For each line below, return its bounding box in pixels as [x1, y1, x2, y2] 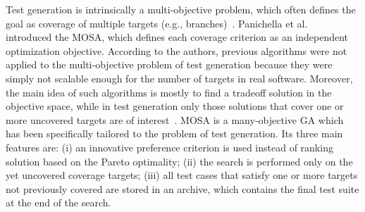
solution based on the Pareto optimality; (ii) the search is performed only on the [6, 154, 353, 168]
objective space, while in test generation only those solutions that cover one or [6, 99, 344, 113]
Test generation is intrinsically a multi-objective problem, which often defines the [6, 2, 356, 16]
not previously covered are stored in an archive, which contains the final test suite [6, 181, 359, 196]
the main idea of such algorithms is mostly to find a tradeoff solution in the [6, 85, 332, 99]
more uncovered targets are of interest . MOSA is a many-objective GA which [6, 112, 344, 127]
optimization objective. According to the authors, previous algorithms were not [6, 43, 347, 58]
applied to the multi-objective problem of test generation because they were [6, 57, 333, 72]
